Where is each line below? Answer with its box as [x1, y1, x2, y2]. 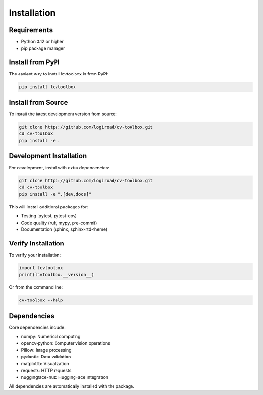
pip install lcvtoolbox [19, 84, 76, 90]
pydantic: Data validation [21, 354, 71, 360]
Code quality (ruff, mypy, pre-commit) [21, 220, 97, 226]
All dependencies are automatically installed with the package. [9, 383, 135, 389]
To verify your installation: [9, 252, 61, 258]
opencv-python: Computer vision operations [21, 340, 111, 346]
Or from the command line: [9, 284, 63, 290]
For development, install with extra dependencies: [9, 165, 110, 170]
